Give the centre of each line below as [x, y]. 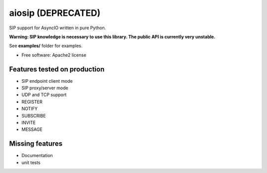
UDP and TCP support [44, 95]
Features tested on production [57, 69]
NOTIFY [30, 109]
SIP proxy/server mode [45, 88]
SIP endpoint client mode [47, 81]
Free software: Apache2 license [54, 55]
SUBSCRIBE [34, 115]
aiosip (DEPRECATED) [55, 13]
